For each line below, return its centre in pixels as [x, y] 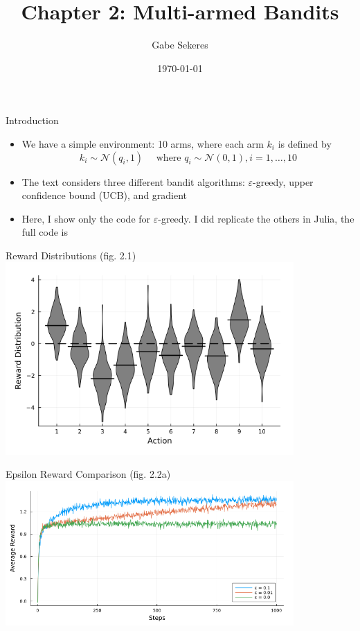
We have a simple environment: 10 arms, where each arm [143, 143]
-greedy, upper [283, 181]
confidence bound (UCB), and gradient [105, 195]
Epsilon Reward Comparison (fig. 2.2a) [88, 474]
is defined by [305, 143]
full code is [45, 232]
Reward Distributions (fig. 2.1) [71, 255]
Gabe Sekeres [180, 45]
